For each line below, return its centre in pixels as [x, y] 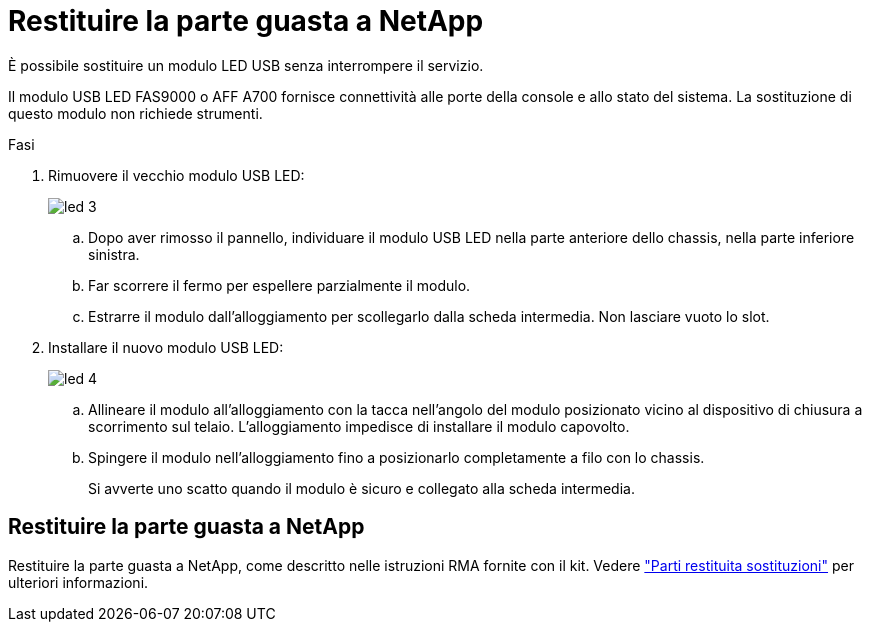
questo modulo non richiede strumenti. [135, 113]
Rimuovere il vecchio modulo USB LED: [176, 175]
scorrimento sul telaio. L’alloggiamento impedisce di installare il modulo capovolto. [359, 426]
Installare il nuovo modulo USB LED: [166, 347]
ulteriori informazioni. [78, 582]
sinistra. [114, 254]
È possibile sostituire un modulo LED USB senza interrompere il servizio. [246, 65]
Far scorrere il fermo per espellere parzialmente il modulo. [279, 285]
